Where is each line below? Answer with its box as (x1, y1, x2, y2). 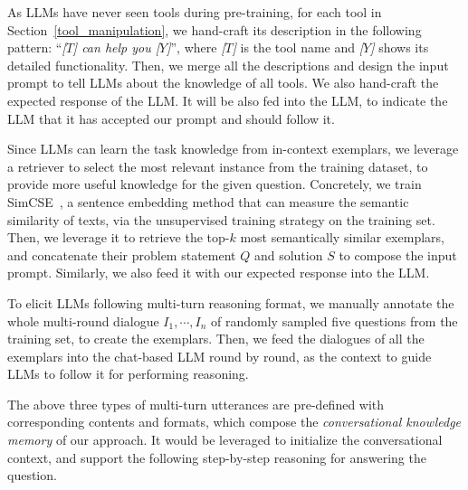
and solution (253, 245, 323, 264)
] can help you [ (72, 38, 160, 57)
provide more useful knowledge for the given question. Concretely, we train (7, 174, 422, 193)
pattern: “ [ (7, 38, 66, 57)
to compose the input (339, 245, 457, 264)
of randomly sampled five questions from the (211, 311, 458, 330)
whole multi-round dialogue (7, 311, 159, 330)
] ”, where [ (167, 38, 225, 57)
